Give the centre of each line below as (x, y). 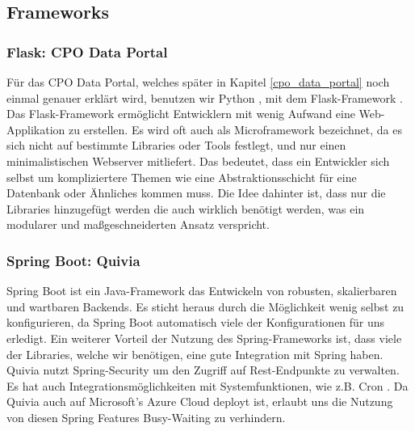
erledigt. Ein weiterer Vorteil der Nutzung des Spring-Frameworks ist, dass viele (204, 338)
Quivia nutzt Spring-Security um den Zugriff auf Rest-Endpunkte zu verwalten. (203, 370)
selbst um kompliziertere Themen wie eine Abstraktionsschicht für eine (182, 177)
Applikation (36, 129)
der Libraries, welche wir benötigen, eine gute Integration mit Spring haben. (195, 354)
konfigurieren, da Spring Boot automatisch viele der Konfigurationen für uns (196, 322)
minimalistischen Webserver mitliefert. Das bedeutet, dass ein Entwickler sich (198, 161)
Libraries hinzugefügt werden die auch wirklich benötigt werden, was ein (186, 208)
